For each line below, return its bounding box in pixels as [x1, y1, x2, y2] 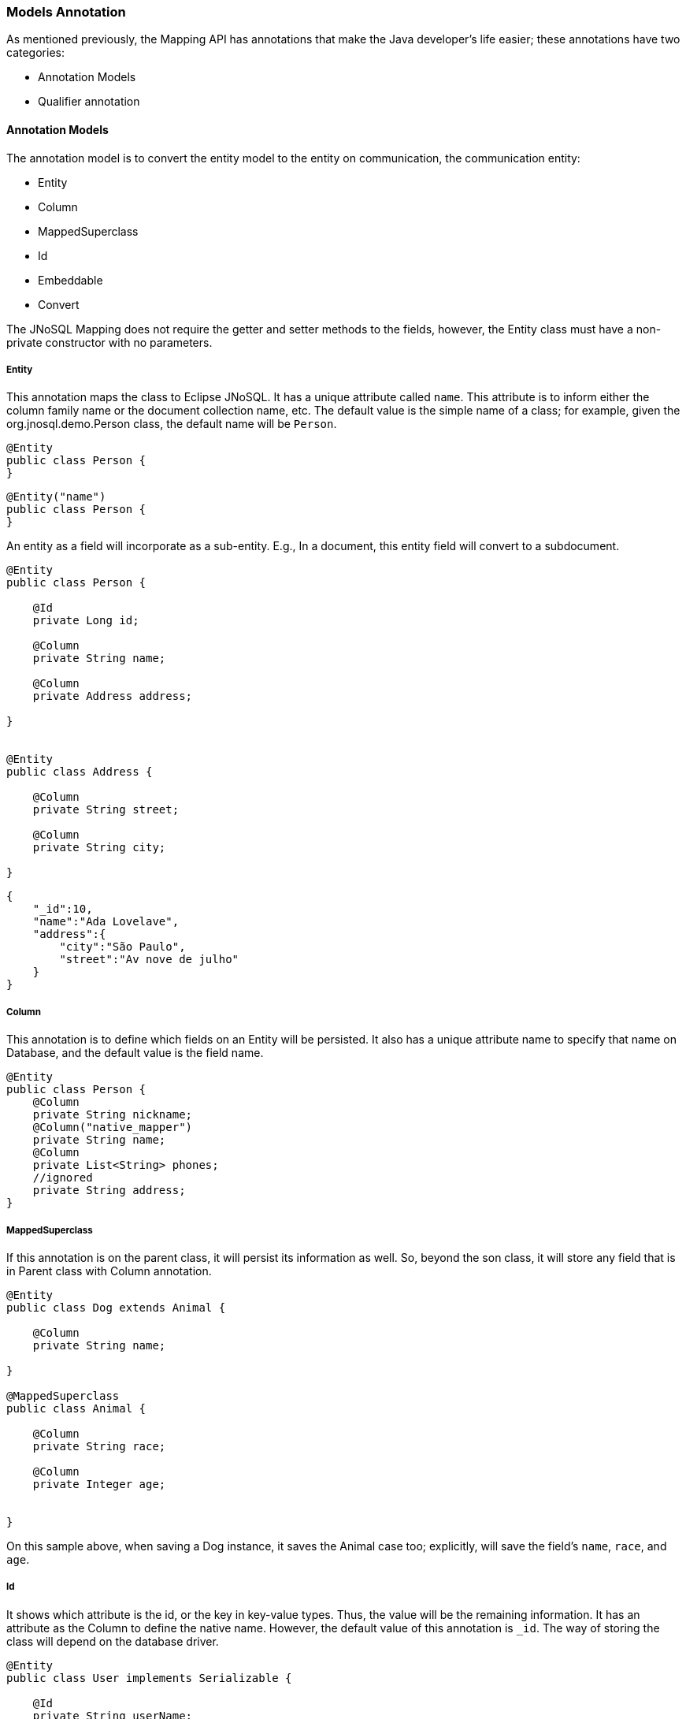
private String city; [32, 841, 166, 854]
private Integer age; [32, 1477, 166, 1490]
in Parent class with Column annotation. [6, 1263, 212, 1278]
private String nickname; [32, 1108, 193, 1122]
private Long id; [32, 614, 139, 627]
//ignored [32, 1171, 93, 1185]
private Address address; [32, 690, 193, 703]
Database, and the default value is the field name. [6, 1046, 264, 1060]
